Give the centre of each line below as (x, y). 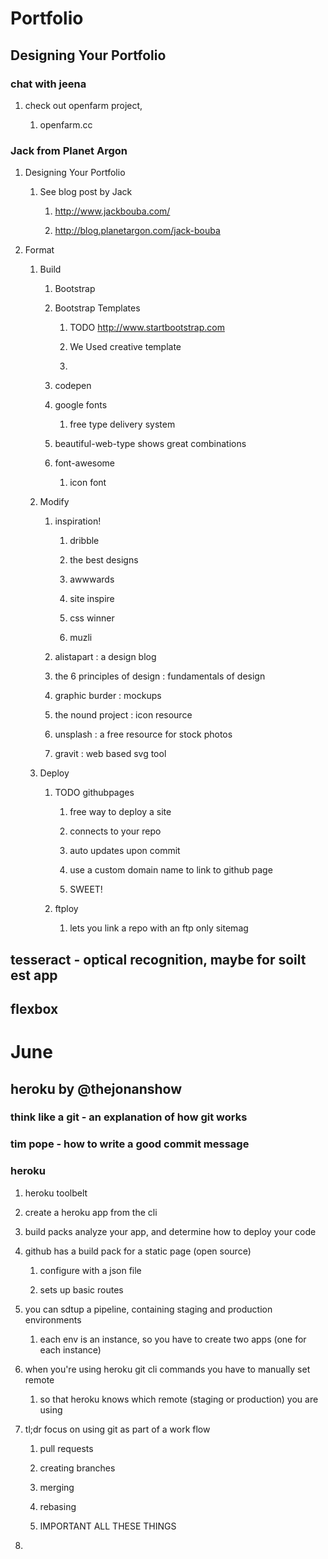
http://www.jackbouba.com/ (112, 211)
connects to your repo (115, 831)
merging (57, 1487)
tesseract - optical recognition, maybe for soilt (158, 959)
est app (34, 975)
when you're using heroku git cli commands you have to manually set (167, 1369)
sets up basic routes (81, 1289)
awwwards (92, 579)
